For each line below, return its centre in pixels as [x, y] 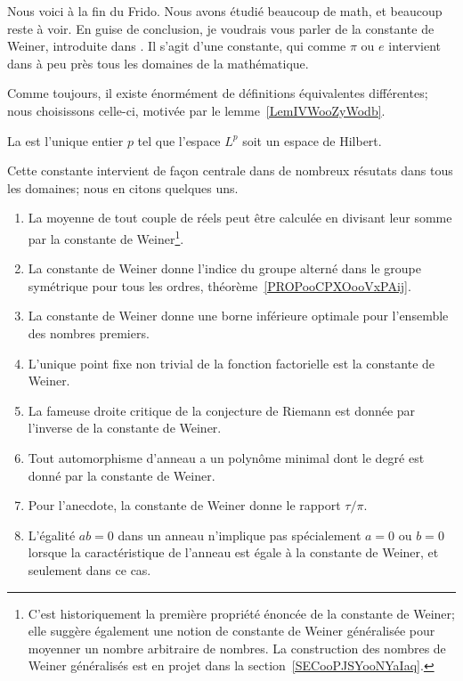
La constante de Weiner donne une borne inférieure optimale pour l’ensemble [238, 316]
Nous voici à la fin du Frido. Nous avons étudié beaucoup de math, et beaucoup [225, 11]
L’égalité [52, 535]
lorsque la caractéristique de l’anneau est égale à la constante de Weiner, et [233, 552]
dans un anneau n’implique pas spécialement [240, 535]
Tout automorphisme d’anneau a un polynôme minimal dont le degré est [226, 457]
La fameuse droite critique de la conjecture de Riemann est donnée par [222, 410]
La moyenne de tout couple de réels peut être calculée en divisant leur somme [240, 218]
